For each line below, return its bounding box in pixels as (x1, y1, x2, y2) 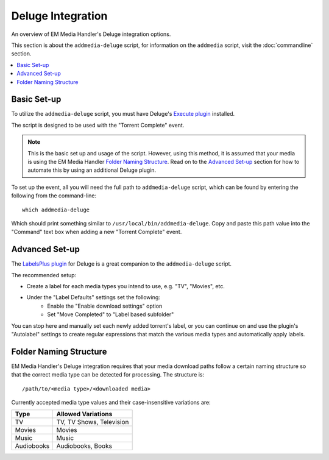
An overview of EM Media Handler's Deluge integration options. (11, 30, 171, 38)
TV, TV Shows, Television (56, 418, 129, 426)
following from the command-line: (11, 192, 97, 199)
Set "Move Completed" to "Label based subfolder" (47, 311, 174, 318)
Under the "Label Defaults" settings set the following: (26, 294, 161, 301)
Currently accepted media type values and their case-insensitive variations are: (11, 399, 211, 406)
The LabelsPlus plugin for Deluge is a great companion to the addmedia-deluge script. (11, 260, 232, 267)
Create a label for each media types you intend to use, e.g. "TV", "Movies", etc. (26, 283, 225, 289)
